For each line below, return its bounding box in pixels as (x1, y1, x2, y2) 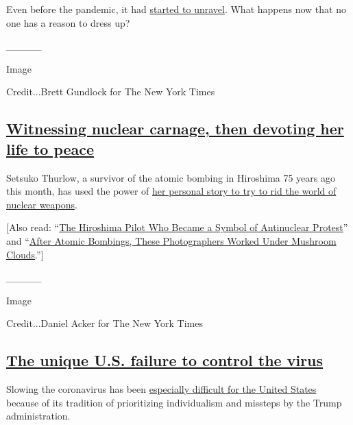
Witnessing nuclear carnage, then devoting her (6, 118, 344, 139)
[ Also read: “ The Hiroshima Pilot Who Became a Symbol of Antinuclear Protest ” (6, 220, 348, 234)
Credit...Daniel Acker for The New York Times (6, 316, 204, 330)
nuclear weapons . (6, 197, 77, 211)
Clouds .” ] (6, 247, 44, 261)
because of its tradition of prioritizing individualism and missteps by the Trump (6, 395, 342, 409)
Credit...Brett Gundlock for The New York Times (6, 84, 215, 99)
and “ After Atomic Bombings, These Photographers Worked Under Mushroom (6, 233, 337, 247)
